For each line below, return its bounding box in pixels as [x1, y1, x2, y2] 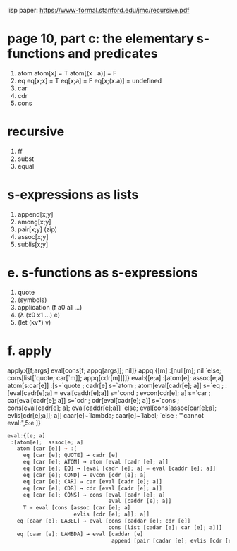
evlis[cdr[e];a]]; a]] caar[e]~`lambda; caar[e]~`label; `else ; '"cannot [7, 411, 205, 419]
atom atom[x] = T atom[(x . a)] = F [17, 68, 117, 77]
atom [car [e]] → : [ [16, 445, 78, 452]
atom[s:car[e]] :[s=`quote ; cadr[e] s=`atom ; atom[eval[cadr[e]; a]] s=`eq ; [7, 381, 224, 389]
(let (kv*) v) [17, 317, 51, 327]
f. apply [7, 342, 52, 358]
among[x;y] [17, 217, 51, 226]
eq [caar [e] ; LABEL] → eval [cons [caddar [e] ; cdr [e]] [16, 518, 191, 525]
